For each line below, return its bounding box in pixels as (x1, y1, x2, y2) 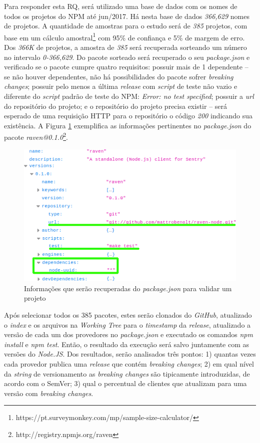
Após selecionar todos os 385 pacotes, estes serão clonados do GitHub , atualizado (4, 310, 252, 320)
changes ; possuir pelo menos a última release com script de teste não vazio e (4, 81, 237, 91)
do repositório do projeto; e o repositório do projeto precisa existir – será (4, 100, 227, 111)
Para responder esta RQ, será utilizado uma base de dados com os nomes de (4, 1, 237, 11)
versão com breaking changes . (4, 388, 93, 398)
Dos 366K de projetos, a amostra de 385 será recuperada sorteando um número (4, 42, 247, 52)
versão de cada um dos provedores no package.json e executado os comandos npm (4, 329, 253, 340)
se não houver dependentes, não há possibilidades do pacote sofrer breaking (4, 71, 233, 81)
